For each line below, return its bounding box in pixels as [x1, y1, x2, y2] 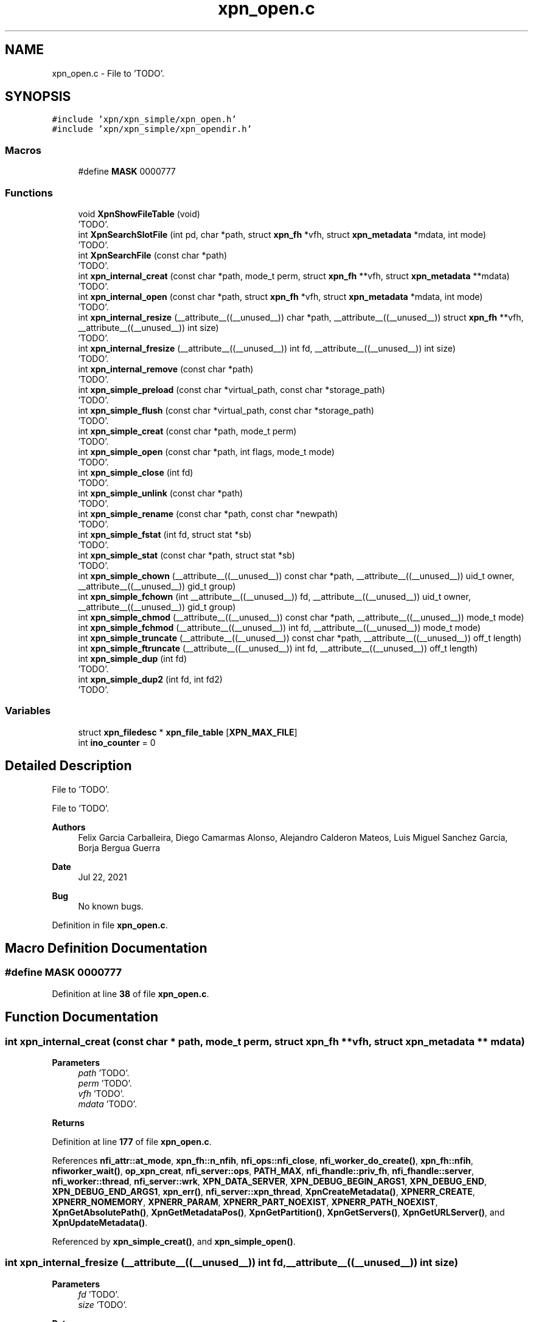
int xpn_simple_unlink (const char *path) [78, 487, 243, 498]
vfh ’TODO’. [78, 1088, 124, 1099]
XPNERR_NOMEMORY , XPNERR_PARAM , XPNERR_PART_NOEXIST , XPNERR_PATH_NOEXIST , [52, 1196, 438, 1207]
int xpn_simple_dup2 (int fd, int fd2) [78, 673, 223, 684]
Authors [52, 821, 86, 832]
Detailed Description [5, 758, 132, 774]
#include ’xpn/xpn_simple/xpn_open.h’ [52, 114, 237, 125]
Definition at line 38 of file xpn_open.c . [52, 988, 209, 999]
